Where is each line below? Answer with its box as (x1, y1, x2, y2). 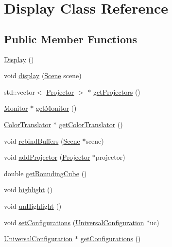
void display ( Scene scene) (4, 70, 82, 81)
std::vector (4, 86, 35, 97)
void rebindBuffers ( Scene (4, 135, 80, 146)
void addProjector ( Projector (4, 152, 90, 162)
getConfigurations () (80, 233, 141, 244)
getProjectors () (93, 86, 140, 97)
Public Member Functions (4, 31, 137, 46)
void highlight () (4, 184, 52, 195)
